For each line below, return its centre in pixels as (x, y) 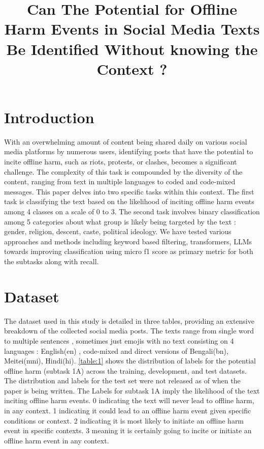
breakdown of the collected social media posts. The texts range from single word (129, 331)
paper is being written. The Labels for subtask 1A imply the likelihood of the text (132, 390)
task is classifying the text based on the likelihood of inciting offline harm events (129, 201)
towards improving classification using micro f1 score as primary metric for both (129, 251)
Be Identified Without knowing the (132, 49)
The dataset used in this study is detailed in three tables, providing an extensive (129, 320)
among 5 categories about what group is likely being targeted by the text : (120, 221)
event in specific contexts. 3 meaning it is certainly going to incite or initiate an (128, 430)
